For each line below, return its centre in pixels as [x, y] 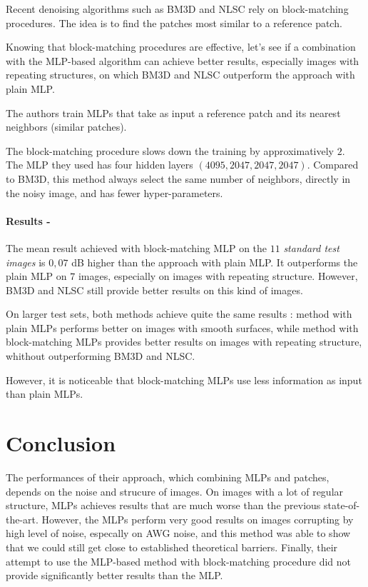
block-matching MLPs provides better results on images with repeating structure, [184, 342]
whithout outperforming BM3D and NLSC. [101, 356]
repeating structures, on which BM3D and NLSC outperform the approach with [180, 75]
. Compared [333, 165]
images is [26, 262]
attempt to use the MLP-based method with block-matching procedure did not [179, 561]
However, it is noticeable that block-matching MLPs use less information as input [184, 380]
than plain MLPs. [45, 394]
